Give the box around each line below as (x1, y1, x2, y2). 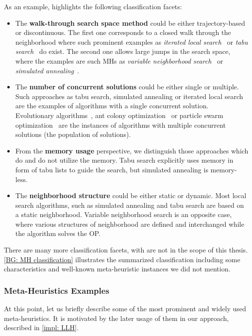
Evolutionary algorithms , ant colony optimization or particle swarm (15, 110, 223, 120)
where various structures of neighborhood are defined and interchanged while (15, 218, 244, 229)
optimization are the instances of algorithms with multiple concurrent (15, 119, 226, 130)
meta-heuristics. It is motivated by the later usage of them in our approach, (4, 313, 229, 323)
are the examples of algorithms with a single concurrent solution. (15, 101, 209, 111)
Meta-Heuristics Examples (4, 284, 109, 296)
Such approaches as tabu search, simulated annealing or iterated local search (15, 91, 243, 101)
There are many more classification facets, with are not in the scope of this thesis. (4, 245, 248, 255)
